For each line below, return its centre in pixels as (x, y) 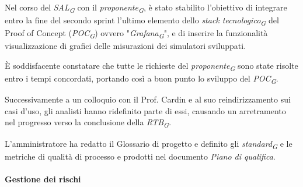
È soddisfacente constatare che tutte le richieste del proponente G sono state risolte (151, 66)
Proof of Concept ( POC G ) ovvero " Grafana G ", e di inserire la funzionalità (136, 34)
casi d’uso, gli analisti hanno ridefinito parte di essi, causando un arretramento (145, 110)
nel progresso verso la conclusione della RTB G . (88, 123)
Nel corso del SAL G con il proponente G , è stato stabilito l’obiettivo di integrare (146, 8)
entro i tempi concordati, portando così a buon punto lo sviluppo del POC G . (142, 79)
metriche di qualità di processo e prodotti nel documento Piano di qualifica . (140, 156)
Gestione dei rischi (43, 179)
